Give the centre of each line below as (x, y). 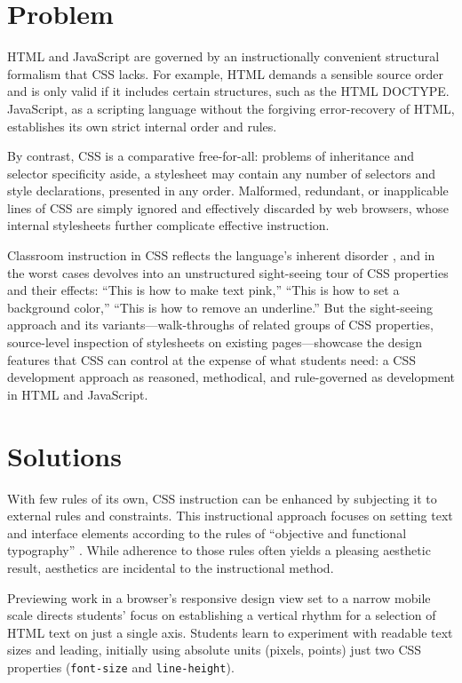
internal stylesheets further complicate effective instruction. (168, 225)
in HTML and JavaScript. (78, 394)
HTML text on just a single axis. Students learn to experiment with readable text (230, 632)
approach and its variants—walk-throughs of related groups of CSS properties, (220, 325)
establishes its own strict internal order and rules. (142, 126)
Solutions (64, 455)
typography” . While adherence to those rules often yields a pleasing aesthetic (219, 550)
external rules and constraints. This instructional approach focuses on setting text (230, 516)
